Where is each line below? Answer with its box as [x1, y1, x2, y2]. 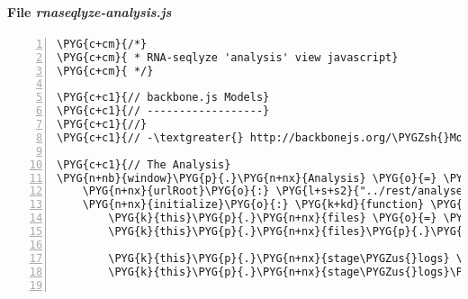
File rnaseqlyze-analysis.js [7, 2, 172, 21]
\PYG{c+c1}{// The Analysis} [57, 158, 231, 171]
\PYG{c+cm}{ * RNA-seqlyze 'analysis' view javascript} [57, 50, 399, 64]
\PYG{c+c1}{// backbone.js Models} [57, 91, 270, 104]
